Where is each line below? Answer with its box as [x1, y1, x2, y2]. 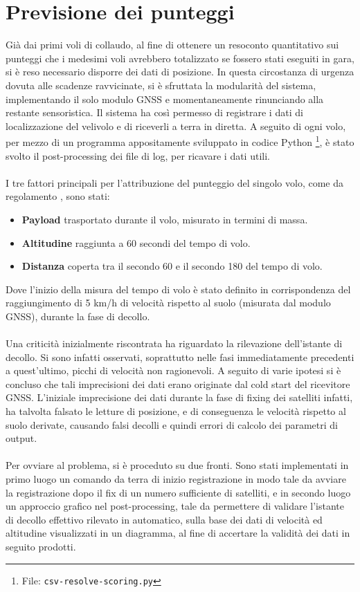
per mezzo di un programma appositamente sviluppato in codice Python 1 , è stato [6, 133, 354, 149]
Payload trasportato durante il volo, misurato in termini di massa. [21, 212, 308, 226]
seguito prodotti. [6, 539, 76, 553]
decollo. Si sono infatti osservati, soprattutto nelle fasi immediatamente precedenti [6, 349, 354, 364]
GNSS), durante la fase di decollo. [6, 308, 150, 323]
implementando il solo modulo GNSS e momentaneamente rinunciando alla [6, 91, 324, 106]
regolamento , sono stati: [6, 189, 110, 203]
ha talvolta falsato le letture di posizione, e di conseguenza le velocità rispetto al [6, 404, 346, 418]
